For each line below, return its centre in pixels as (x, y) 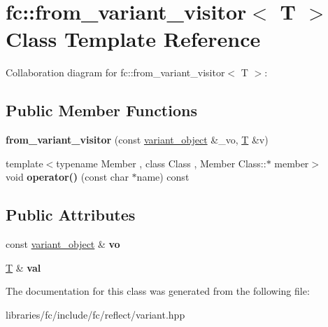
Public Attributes (71, 215)
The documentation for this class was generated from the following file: (158, 291)
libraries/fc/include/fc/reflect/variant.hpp (95, 314)
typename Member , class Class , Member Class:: (161, 163)
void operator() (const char (67, 177)
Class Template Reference (133, 39)
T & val (23, 267)
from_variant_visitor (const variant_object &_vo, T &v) (137, 140)
